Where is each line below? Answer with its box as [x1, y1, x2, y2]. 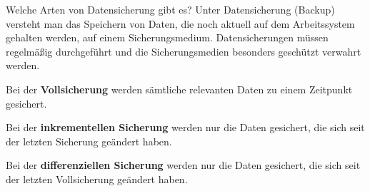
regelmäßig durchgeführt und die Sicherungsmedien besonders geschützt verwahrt [6, 43, 361, 58]
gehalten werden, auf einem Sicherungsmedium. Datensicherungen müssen [6, 30, 329, 45]
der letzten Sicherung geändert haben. [6, 133, 172, 148]
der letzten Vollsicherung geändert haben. [6, 171, 188, 186]
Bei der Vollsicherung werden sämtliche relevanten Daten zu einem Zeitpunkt [6, 81, 353, 96]
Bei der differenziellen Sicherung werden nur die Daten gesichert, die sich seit [6, 158, 361, 172]
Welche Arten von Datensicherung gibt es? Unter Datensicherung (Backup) [6, 2, 335, 16]
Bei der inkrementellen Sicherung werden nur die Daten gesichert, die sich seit [6, 120, 365, 135]
